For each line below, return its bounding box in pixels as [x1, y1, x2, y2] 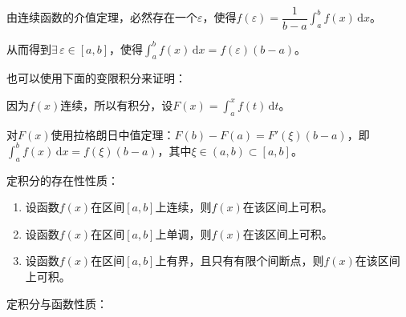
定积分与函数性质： [6, 295, 108, 311]
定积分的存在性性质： [6, 171, 119, 188]
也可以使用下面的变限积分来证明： [6, 70, 186, 86]
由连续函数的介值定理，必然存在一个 [6, 9, 197, 26]
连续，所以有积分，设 [60, 96, 173, 113]
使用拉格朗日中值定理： [51, 126, 175, 142]
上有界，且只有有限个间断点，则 [155, 252, 324, 269]
